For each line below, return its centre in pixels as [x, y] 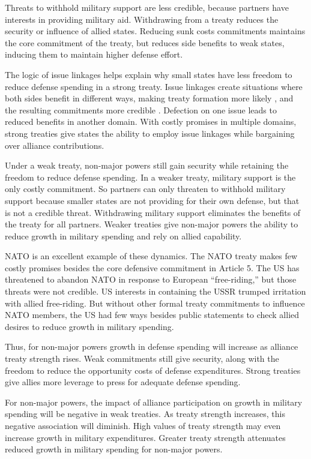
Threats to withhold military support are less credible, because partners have [147, 7]
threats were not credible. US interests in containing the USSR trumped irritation [155, 291]
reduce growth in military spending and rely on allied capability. [123, 235]
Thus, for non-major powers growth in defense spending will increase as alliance [152, 346]
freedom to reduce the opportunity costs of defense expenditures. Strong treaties [153, 370]
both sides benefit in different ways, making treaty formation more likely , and [149, 98]
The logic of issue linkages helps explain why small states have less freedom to [149, 74]
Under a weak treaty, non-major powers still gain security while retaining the [147, 165]
